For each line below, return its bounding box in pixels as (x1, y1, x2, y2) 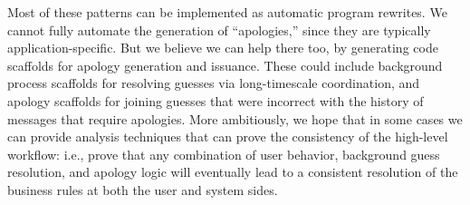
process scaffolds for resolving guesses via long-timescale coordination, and (7, 73, 420, 93)
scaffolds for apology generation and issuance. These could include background (7, 55, 443, 74)
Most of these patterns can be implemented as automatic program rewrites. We (7, 3, 447, 21)
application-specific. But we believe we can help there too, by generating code (7, 38, 438, 57)
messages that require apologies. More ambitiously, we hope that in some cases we (7, 109, 463, 128)
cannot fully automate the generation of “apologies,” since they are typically (7, 20, 431, 39)
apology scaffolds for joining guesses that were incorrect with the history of (7, 91, 424, 110)
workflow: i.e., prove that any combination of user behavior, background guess (7, 144, 440, 163)
